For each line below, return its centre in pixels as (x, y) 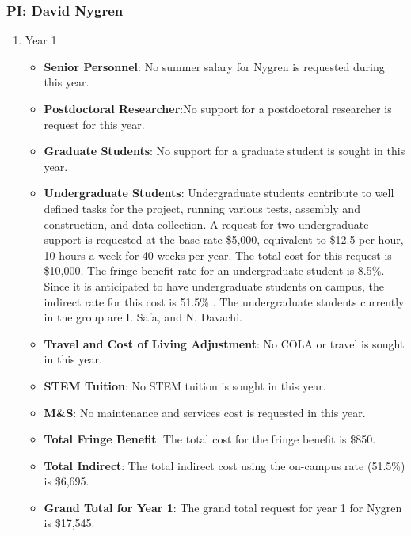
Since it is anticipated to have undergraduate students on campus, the (214, 285)
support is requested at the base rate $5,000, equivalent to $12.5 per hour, (224, 239)
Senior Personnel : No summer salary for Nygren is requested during (214, 66)
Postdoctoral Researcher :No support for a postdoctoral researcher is (218, 108)
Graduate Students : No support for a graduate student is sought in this (225, 151)
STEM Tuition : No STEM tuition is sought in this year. (185, 385)
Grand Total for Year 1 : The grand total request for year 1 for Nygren (223, 507)
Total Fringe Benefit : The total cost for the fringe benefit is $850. (210, 439)
